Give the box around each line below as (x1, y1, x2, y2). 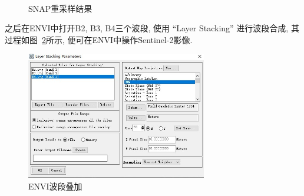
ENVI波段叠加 (28, 179, 82, 192)
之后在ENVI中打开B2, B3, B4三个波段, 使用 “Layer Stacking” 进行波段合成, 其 (5, 22, 299, 34)
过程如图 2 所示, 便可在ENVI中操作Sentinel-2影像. (5, 33, 193, 45)
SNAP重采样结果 (28, 2, 92, 14)
